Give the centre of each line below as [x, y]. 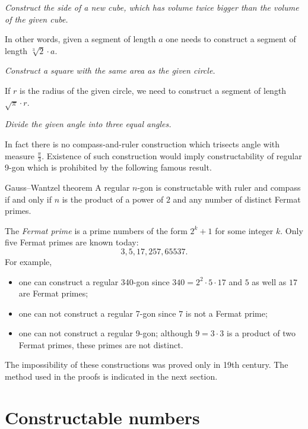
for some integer [244, 230]
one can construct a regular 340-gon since [94, 281]
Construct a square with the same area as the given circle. [110, 70]
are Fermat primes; [53, 293]
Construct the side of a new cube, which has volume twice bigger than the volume [152, 7]
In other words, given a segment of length [80, 39]
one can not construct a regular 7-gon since [97, 313]
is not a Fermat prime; [226, 313]
